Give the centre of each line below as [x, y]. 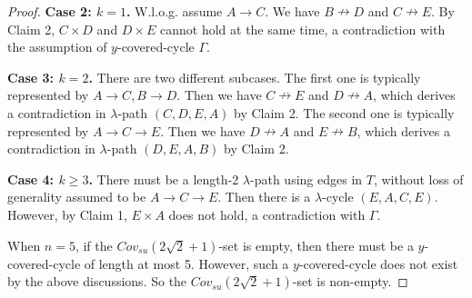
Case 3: [31, 77]
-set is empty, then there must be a [316, 245]
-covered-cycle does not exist [378, 263]
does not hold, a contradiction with [267, 214]
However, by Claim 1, [67, 214]
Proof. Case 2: [50, 11]
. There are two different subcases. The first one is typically [255, 77]
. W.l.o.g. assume [174, 11]
